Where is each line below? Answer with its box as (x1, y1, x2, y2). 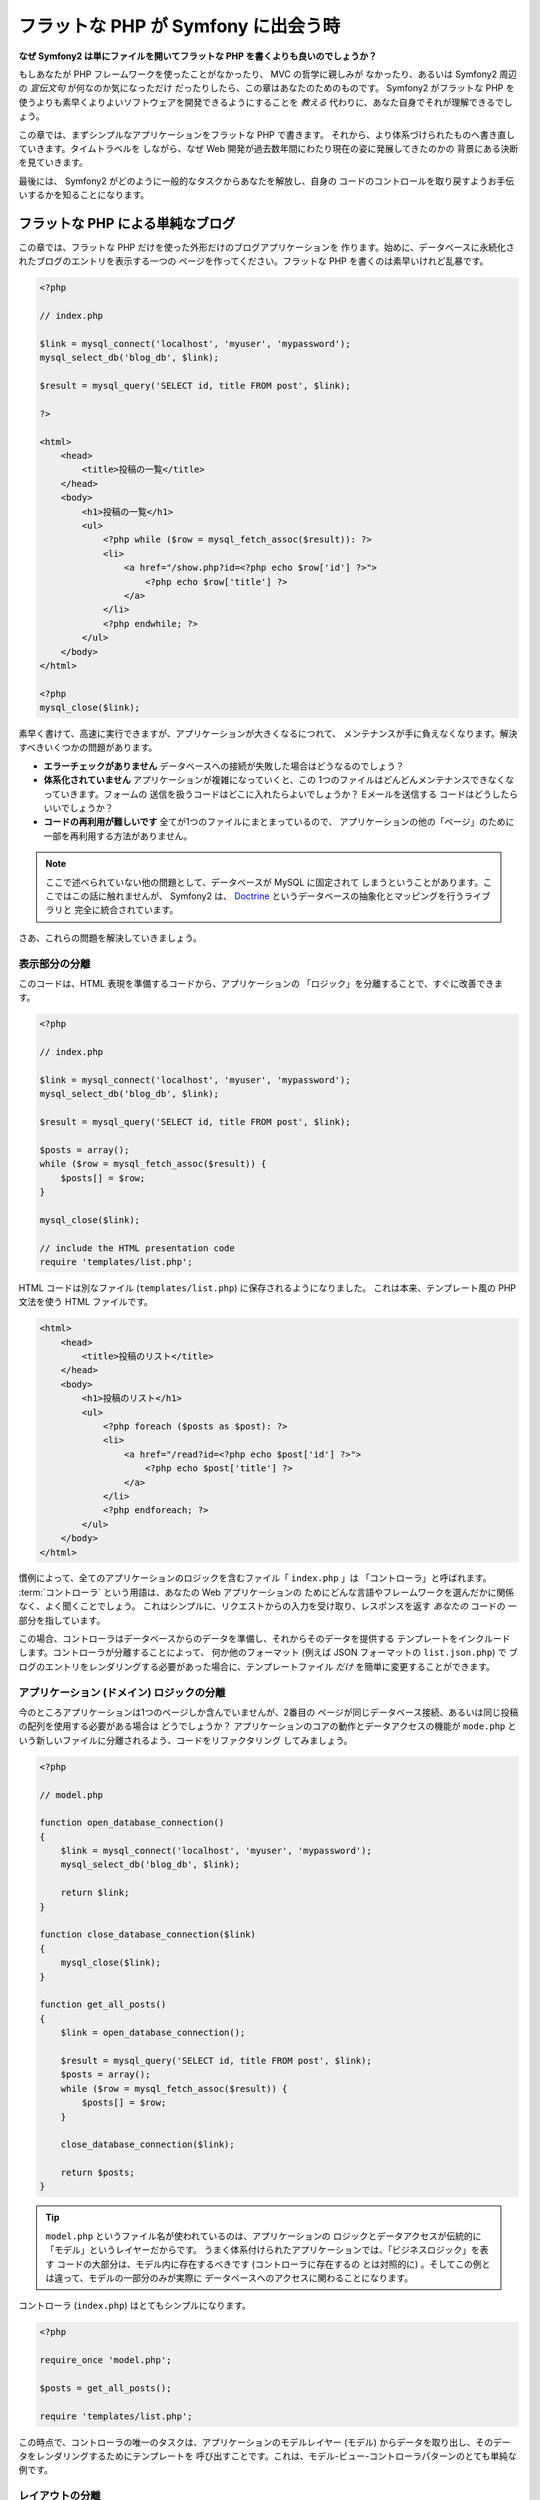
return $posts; (60, 2167, 135, 2179)
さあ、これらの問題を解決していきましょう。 (18, 931, 202, 944)
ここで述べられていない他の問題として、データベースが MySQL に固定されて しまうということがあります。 (45, 876, 484, 888)
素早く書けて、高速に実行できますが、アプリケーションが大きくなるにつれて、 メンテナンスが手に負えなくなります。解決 (18, 728, 518, 740)
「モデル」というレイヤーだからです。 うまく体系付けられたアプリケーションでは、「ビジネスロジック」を (45, 2244, 480, 2256)
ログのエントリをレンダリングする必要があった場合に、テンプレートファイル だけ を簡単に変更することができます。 (18, 1660, 495, 1672)
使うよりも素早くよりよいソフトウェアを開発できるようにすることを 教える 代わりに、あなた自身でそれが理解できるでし (18, 96, 514, 108)
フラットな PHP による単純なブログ (18, 215, 236, 232)
